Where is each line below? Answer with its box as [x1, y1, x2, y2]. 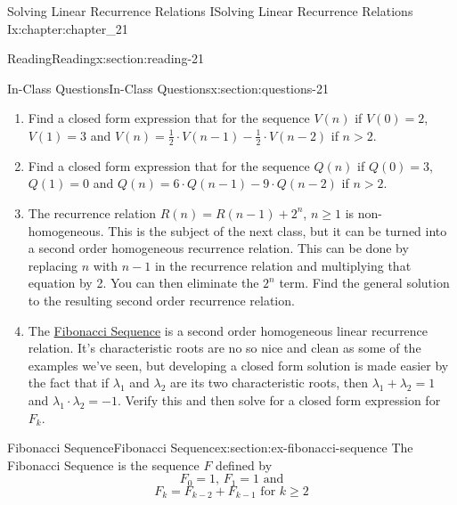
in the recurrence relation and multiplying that [154, 256, 412, 274]
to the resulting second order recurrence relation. [28, 290, 295, 309]
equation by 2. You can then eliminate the [28, 273, 259, 292]
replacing [28, 256, 78, 274]
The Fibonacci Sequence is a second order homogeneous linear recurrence [28, 321, 428, 339]
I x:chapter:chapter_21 [7, 19, 128, 37]
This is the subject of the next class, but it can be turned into [108, 221, 447, 240]
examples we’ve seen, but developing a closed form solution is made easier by [28, 355, 449, 374]
